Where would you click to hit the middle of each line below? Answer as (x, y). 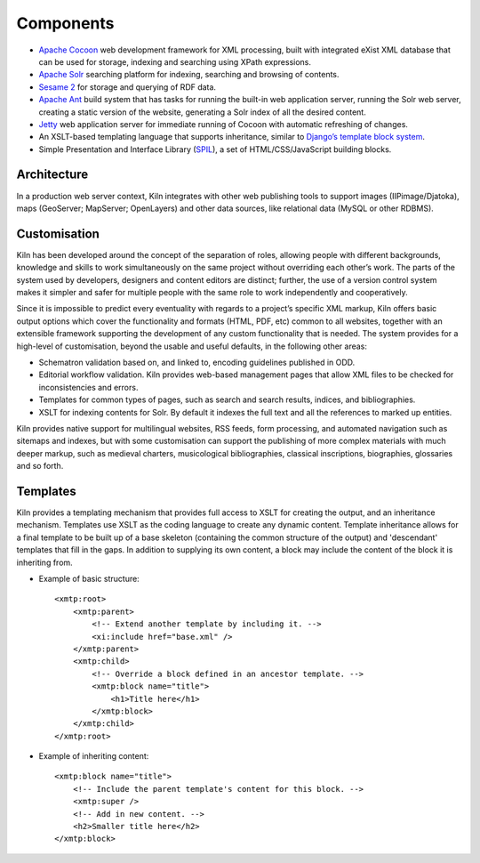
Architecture (52, 175)
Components (65, 23)
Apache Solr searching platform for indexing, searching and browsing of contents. (189, 75)
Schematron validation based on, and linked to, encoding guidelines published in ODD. (197, 362)
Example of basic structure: (89, 578)
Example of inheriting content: (94, 756)
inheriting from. (44, 562)
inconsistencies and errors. (88, 387)
